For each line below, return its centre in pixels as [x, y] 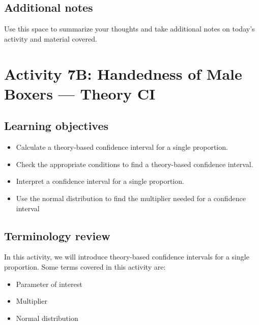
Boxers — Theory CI [80, 93]
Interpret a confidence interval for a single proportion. [100, 181]
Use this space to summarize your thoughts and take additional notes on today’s [129, 29]
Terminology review [57, 235]
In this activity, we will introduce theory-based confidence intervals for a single [127, 257]
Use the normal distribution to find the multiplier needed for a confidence [131, 198]
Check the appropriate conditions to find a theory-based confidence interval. [135, 164]
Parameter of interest [49, 284]
